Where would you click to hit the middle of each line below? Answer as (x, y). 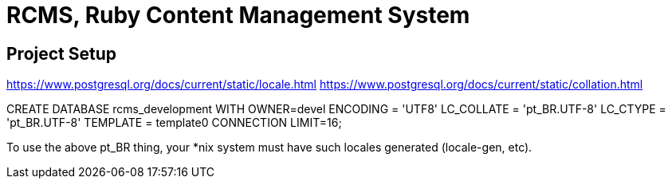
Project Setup (62, 53)
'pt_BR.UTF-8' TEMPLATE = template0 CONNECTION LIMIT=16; (174, 123)
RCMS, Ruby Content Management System (238, 15)
